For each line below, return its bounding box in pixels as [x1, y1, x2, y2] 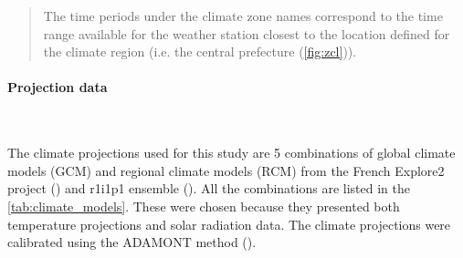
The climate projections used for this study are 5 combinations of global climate [7, 143, 456, 162]
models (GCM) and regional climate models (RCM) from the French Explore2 [7, 160, 445, 180]
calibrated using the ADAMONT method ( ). [7, 232, 257, 252]
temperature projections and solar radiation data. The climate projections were [7, 214, 451, 233]
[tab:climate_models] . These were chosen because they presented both [7, 196, 400, 215]
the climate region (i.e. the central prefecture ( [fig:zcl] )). [43, 42, 357, 61]
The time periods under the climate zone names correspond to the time [43, 6, 443, 25]
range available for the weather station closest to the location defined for [43, 24, 450, 43]
